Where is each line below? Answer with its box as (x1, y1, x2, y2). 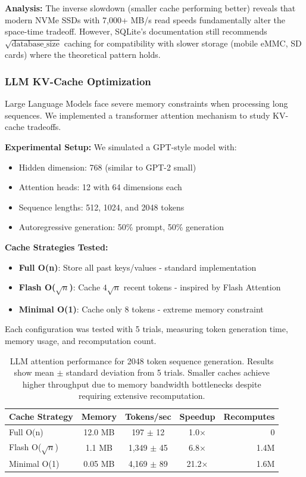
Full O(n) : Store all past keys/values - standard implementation (18, 261, 257, 273)
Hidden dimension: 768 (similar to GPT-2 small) (18, 160, 196, 173)
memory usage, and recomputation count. (5, 334, 157, 347)
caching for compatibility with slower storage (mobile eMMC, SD (64, 36, 302, 49)
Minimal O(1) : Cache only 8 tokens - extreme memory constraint (18, 302, 264, 315)
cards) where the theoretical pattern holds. (5, 48, 161, 61)
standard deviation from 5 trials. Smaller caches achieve (66, 366, 270, 379)
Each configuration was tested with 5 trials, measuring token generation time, (5, 323, 288, 335)
